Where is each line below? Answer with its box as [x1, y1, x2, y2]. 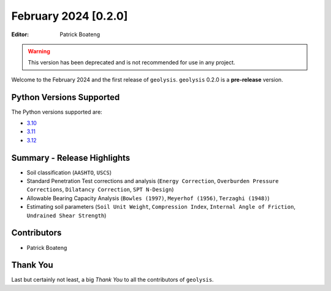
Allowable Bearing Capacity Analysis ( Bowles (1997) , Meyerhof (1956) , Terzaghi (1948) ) [26, 194, 270, 202]
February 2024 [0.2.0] [11, 9, 128, 23]
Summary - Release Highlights [11, 152, 131, 163]
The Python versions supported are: [11, 108, 102, 115]
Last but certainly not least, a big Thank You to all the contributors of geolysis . [11, 276, 214, 284]
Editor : [11, 31, 29, 38]
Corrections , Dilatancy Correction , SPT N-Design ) [26, 186, 174, 193]
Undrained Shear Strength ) [26, 212, 107, 219]
